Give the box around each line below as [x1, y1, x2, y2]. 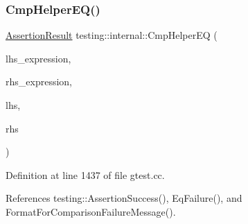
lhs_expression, [6, 51, 71, 65]
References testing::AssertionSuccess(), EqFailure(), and [6, 191, 242, 205]
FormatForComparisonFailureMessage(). [6, 204, 176, 218]
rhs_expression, [6, 74, 72, 89]
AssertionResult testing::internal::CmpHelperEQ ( [6, 28, 218, 42]
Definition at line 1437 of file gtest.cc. [6, 167, 165, 182]
